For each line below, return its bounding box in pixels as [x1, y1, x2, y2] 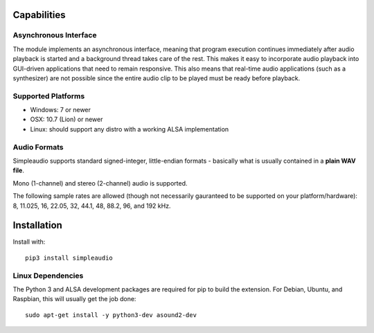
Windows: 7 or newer [30, 106, 91, 114]
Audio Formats [12, 142, 64, 152]
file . [12, 166, 24, 174]
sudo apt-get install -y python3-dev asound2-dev [25, 311, 197, 318]
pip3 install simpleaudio [25, 253, 114, 262]
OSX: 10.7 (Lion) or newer [30, 115, 103, 124]
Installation [12, 219, 62, 231]
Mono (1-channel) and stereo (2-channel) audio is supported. [12, 179, 188, 187]
